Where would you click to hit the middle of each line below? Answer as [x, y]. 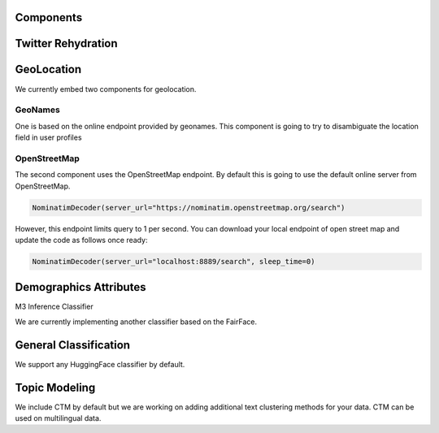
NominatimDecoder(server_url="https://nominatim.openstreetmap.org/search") [189, 208]
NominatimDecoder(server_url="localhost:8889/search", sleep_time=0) [174, 261]
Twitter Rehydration [66, 43]
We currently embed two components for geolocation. [106, 89]
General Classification [72, 345]
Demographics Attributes [80, 287]
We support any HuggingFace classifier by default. [100, 364]
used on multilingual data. [58, 418]
